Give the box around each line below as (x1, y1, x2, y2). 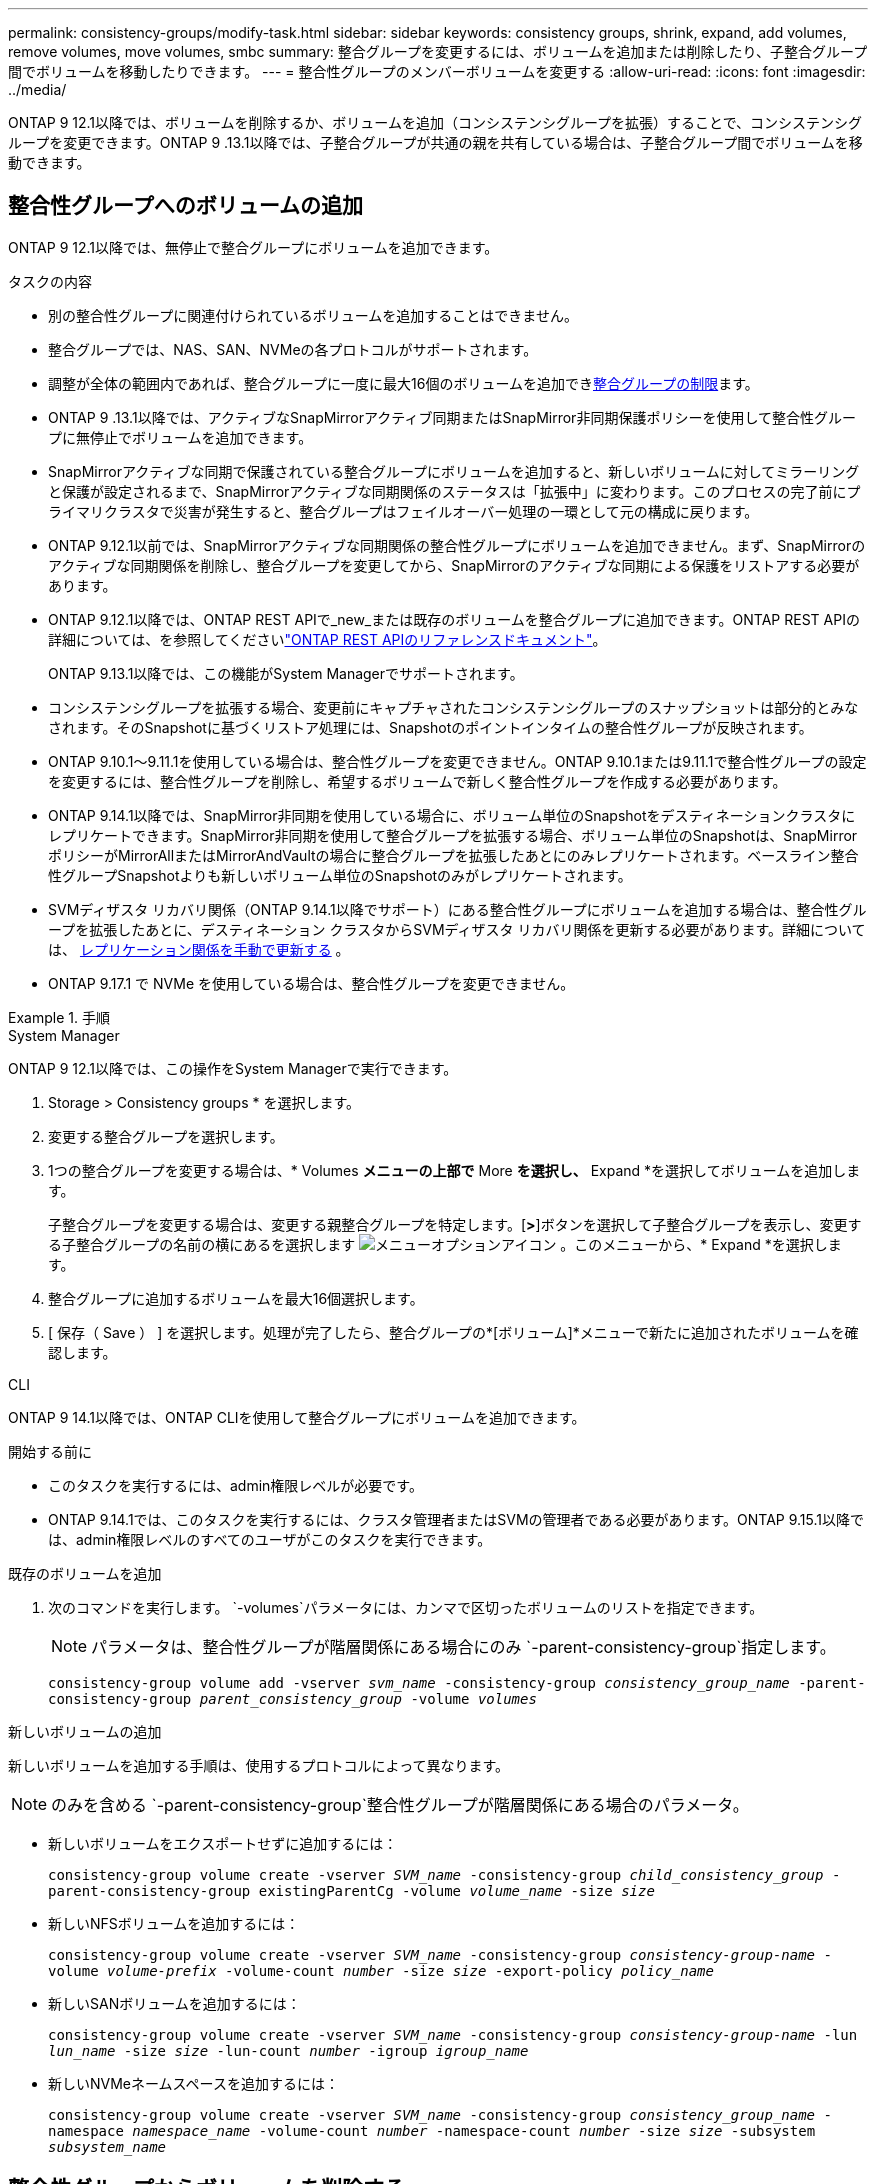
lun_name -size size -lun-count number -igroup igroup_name (48, 2042, 529, 2059)
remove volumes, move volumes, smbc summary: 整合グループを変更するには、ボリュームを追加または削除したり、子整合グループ (8, 43, 868, 60)
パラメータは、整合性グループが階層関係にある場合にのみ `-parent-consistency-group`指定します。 (91, 1636, 836, 1657)
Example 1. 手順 (8, 1008, 110, 1026)
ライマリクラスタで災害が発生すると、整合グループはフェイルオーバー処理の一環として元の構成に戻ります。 (48, 502, 759, 520)
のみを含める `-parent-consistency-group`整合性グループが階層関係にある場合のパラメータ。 (51, 1794, 749, 1815)
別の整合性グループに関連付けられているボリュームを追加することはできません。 (48, 306, 578, 324)
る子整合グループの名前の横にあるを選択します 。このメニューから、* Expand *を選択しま (48, 1235, 842, 1253)
